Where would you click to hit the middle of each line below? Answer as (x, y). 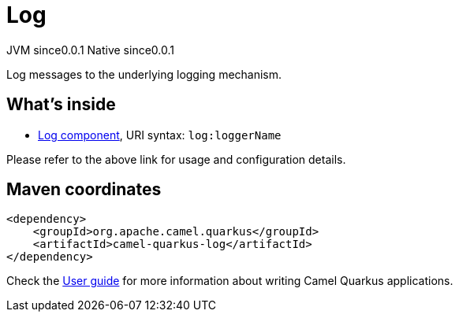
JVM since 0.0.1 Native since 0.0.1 (90, 50)
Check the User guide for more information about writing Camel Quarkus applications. (230, 281)
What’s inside (61, 105)
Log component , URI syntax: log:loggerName (160, 135)
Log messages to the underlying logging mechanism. (144, 74)
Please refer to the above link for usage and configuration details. (176, 159)
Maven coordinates (84, 190)
